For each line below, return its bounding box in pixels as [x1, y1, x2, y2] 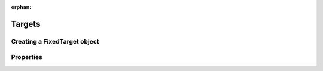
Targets [11, 18, 41, 29]
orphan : [11, 4, 32, 10]
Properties [11, 53, 43, 61]
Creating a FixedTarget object [11, 37, 99, 45]
